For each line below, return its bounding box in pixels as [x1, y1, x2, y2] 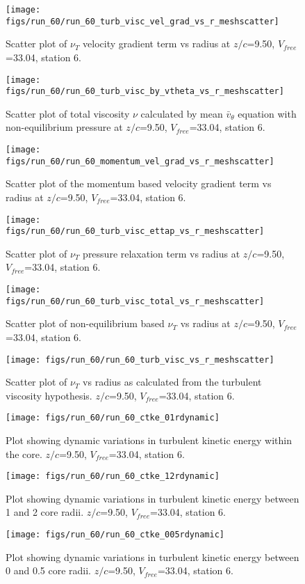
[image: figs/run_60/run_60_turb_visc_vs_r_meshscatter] [6, 354, 274, 365]
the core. [6, 446, 42, 461]
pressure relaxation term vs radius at [83, 246, 240, 260]
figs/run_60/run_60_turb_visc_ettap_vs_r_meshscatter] [6, 226, 265, 237]
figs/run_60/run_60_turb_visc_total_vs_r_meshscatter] [6, 296, 265, 306]
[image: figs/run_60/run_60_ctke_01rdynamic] [6, 413, 220, 423]
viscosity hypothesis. [6, 388, 92, 402]
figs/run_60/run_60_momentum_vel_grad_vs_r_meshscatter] [6, 156, 274, 166]
